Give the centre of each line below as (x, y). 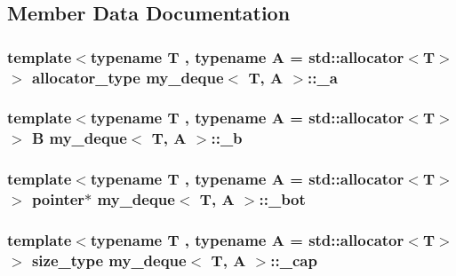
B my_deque (79, 138)
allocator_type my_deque (128, 77)
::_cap (294, 260)
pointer (58, 199)
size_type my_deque (109, 260)
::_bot (282, 199)
